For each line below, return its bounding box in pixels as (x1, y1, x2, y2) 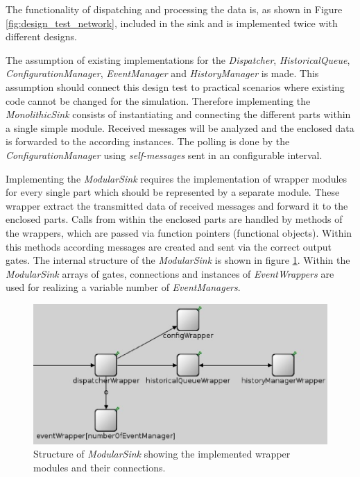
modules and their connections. (33, 460, 166, 474)
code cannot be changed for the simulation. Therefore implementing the (6, 93, 311, 108)
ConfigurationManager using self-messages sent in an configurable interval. (6, 147, 323, 162)
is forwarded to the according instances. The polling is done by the (6, 134, 290, 149)
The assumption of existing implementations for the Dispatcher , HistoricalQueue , (6, 52, 350, 67)
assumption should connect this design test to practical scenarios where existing (6, 79, 345, 94)
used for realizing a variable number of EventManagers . (6, 280, 241, 294)
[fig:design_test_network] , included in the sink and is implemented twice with (6, 15, 338, 30)
